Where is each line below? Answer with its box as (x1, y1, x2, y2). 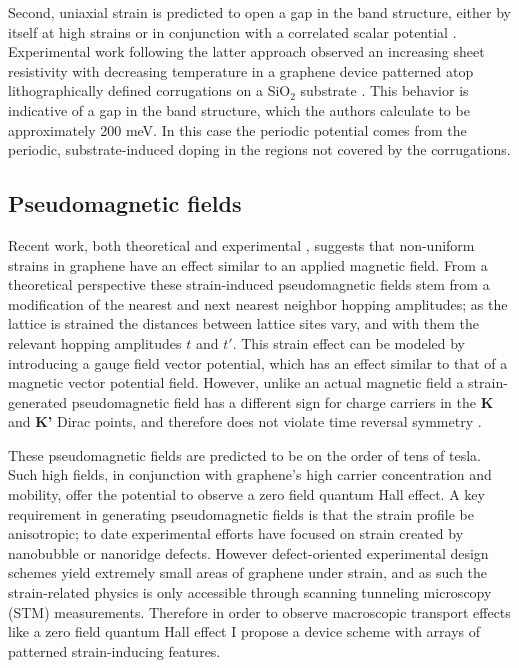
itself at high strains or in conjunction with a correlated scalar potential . (8, 21, 457, 42)
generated (8, 391, 68, 412)
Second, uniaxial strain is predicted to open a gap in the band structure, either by (8, 2, 511, 22)
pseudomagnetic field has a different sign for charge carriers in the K (71, 391, 494, 412)
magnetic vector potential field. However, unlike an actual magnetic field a (8, 372, 464, 393)
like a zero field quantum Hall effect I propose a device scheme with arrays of (8, 621, 481, 642)
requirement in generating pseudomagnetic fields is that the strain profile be (8, 503, 475, 524)
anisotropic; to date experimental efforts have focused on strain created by (8, 523, 464, 544)
